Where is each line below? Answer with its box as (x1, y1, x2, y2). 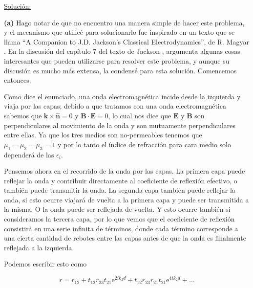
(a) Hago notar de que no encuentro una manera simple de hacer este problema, (4, 17, 245, 27)
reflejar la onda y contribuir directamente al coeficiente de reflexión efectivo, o (4, 175, 237, 185)
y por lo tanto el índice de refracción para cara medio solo (58, 139, 231, 149)
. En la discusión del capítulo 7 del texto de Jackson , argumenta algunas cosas (4, 46, 240, 56)
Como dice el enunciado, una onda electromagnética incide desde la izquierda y (4, 91, 241, 101)
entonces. (4, 75, 31, 85)
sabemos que (4, 110, 42, 120)
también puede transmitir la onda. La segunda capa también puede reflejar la (4, 185, 235, 195)
